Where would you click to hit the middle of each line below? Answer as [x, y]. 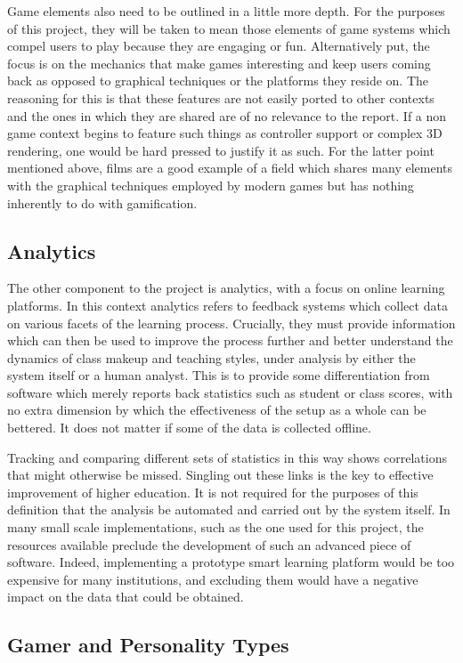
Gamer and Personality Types [148, 645]
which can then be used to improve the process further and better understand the [230, 340]
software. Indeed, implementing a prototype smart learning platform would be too [231, 562]
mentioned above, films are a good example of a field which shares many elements [230, 168]
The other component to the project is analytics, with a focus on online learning [226, 288]
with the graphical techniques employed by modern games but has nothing [211, 185]
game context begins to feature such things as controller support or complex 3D [225, 133]
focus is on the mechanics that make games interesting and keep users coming [219, 63]
